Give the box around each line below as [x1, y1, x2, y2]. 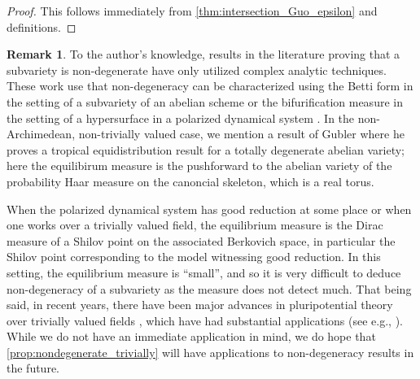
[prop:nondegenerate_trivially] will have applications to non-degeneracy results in [7, 343, 414, 360]
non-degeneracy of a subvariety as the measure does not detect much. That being [7, 280, 412, 297]
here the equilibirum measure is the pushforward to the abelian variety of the [7, 157, 392, 174]
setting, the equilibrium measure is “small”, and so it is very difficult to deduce [7, 264, 401, 281]
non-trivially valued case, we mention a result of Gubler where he [78, 125, 405, 142]
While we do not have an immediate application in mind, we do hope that [7, 328, 376, 345]
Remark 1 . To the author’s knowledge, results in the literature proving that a [7, 46, 400, 63]
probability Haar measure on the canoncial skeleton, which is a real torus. [7, 172, 374, 189]
